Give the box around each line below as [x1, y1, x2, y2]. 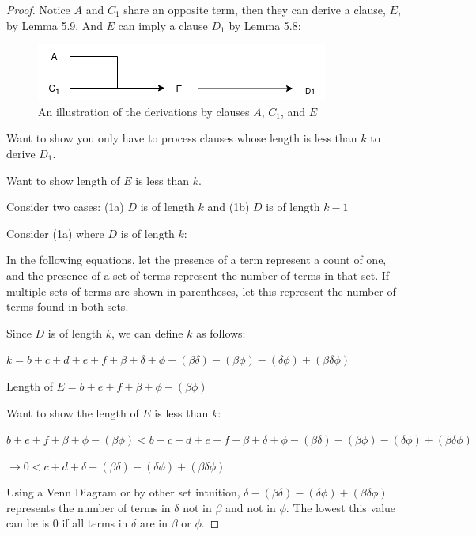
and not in [225, 499, 276, 515]
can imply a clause [118, 17, 208, 33]
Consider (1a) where [6, 225, 104, 241]
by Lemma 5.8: [229, 17, 301, 33]
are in [139, 515, 168, 531]
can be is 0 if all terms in [6, 515, 128, 531]
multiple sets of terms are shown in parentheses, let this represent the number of [6, 282, 396, 299]
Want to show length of [6, 172, 120, 188]
